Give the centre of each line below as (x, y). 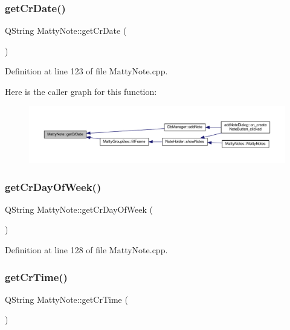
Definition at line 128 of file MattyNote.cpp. (86, 250)
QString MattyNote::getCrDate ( (66, 31)
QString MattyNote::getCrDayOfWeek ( (79, 209)
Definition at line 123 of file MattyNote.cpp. (86, 71)
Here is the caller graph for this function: (81, 91)
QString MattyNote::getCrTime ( (66, 299)
